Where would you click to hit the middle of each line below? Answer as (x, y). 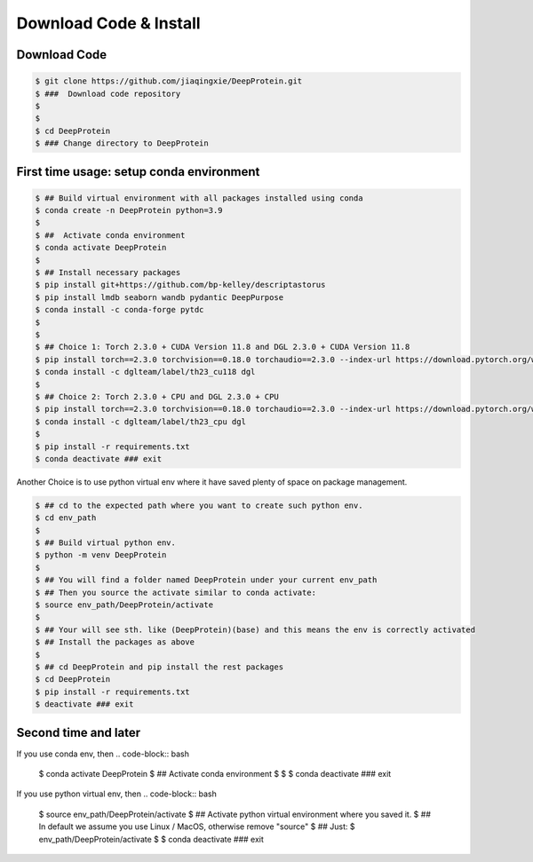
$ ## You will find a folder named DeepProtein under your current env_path (206, 580)
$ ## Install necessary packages (108, 273)
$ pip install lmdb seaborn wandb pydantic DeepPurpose (159, 297)
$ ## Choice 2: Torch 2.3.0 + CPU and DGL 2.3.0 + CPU (157, 396)
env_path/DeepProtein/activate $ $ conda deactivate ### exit (151, 839)
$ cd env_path (66, 518)
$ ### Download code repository (108, 94)
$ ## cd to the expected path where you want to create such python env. (199, 505)
